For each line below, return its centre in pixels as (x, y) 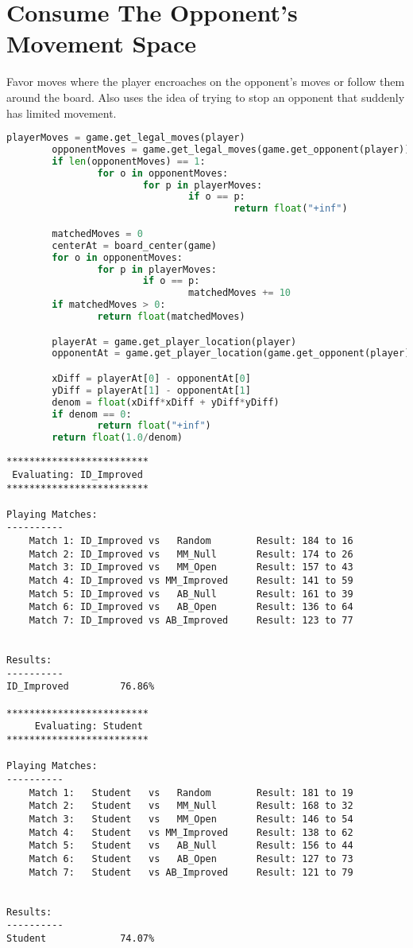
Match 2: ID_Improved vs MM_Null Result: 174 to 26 (191, 554)
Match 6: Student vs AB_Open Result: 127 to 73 (191, 859)
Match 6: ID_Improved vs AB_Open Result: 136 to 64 (191, 607)
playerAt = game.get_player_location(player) (174, 342)
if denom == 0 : (92, 414)
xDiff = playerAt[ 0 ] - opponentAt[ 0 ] (151, 378)
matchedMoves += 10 (239, 293)
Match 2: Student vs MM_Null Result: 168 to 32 (191, 806)
